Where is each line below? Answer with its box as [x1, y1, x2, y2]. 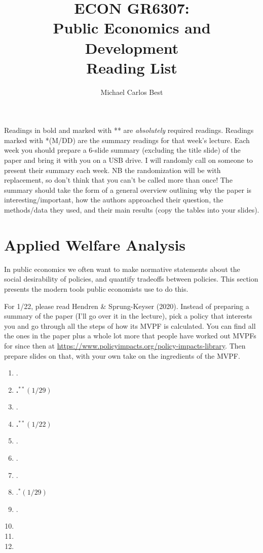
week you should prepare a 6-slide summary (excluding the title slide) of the [4, 145, 241, 155]
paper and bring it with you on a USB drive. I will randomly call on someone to [4, 155, 253, 165]
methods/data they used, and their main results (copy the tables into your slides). [4, 204, 259, 215]
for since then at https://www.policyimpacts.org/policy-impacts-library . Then [4, 340, 246, 351]
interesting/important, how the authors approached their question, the [4, 194, 223, 205]
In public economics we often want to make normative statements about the [4, 263, 240, 274]
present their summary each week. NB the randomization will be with [4, 164, 221, 175]
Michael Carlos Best [100, 86, 163, 97]
